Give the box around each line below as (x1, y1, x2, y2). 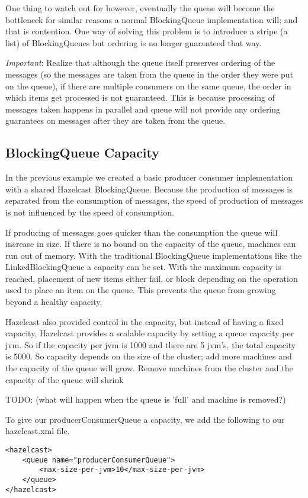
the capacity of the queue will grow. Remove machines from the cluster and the (5, 362, 293, 374)
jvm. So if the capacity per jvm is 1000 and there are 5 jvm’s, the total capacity (5, 338, 296, 351)
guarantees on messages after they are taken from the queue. (5, 114, 226, 127)
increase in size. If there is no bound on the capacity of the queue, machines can (5, 237, 296, 250)
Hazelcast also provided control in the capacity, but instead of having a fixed (5, 315, 284, 327)
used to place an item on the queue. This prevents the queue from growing (5, 284, 276, 296)
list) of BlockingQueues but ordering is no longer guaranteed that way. (5, 36, 262, 49)
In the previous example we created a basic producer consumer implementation (5, 171, 293, 184)
